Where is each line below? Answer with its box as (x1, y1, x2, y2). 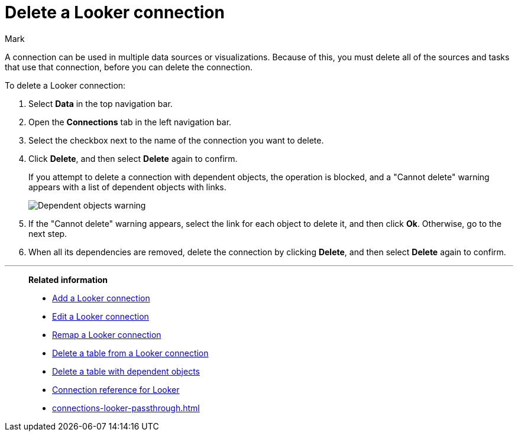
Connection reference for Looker (52, 384, 180, 395)
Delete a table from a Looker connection (52, 347, 209, 358)
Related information (28, 274, 108, 285)
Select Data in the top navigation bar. (28, 98, 173, 109)
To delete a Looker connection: (5, 80, 126, 90)
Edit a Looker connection (52, 311, 149, 321)
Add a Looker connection (52, 292, 150, 303)
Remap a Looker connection (52, 329, 161, 340)
